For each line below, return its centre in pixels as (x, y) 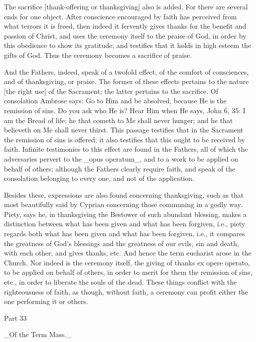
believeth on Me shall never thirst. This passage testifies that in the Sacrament (124, 130)
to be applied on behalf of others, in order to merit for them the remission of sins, (128, 272)
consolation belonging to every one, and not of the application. (99, 178)
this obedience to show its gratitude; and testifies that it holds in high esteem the (128, 45)
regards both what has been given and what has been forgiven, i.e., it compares (125, 234)
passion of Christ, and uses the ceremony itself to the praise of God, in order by (125, 35)
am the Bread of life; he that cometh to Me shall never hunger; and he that (118, 120)
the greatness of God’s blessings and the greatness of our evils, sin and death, (122, 243)
